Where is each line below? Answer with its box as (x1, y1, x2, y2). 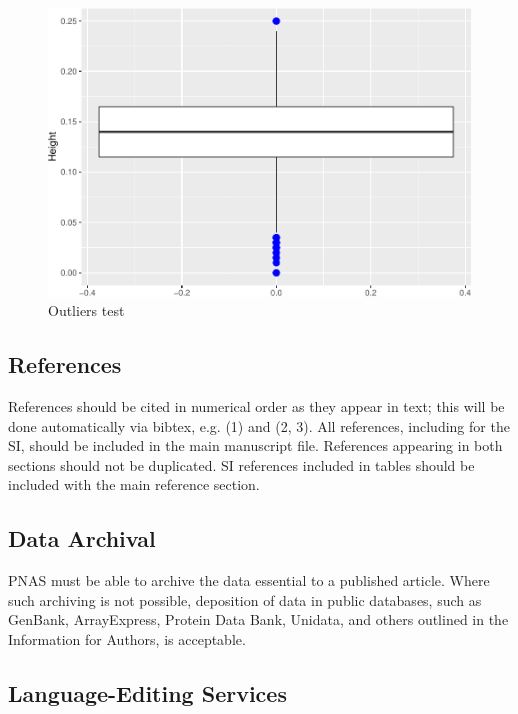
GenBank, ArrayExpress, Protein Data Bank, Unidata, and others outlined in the (8, 609, 509, 630)
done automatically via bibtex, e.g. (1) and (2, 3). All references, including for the (8, 415, 510, 436)
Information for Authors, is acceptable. (8, 628, 246, 649)
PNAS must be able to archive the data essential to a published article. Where (8, 570, 490, 591)
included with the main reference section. (8, 474, 260, 495)
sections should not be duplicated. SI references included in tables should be (8, 454, 475, 475)
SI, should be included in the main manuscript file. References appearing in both (8, 435, 503, 456)
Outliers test (48, 300, 125, 321)
